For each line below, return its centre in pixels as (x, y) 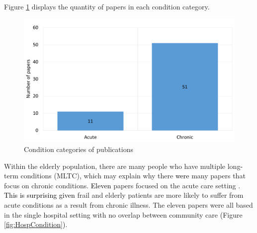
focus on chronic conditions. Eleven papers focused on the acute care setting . (122, 185)
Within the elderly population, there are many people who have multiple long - (124, 166)
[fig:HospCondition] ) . (36, 224)
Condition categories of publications (79, 149)
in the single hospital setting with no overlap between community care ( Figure (123, 214)
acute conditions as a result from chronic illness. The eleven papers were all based (128, 205)
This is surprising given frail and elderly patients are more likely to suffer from (124, 195)
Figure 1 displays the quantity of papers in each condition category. (107, 6)
